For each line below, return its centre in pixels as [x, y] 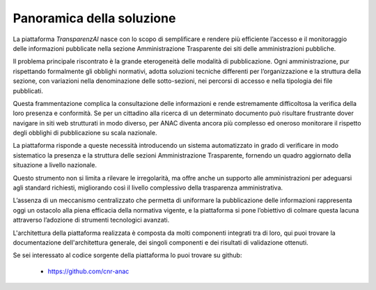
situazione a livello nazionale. [55, 165]
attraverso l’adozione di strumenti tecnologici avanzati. [91, 220]
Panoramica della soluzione [94, 18]
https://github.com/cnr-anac [88, 271]
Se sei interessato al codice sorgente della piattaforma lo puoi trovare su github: [127, 255]
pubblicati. [28, 91]
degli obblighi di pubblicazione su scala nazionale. [85, 133]
